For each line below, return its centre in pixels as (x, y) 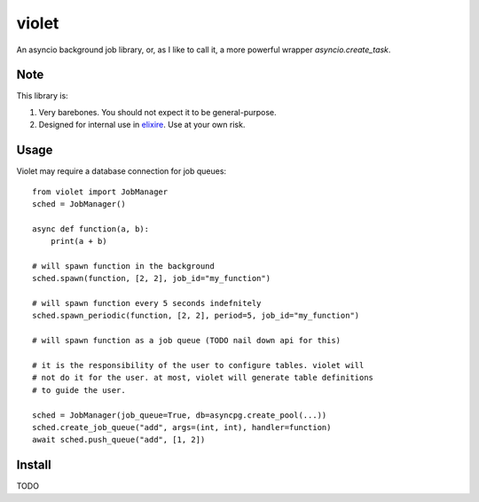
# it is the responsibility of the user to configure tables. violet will (198, 365)
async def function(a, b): (91, 229)
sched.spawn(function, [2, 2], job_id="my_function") (151, 278)
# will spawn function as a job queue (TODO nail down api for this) (187, 341)
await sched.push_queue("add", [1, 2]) (119, 440)
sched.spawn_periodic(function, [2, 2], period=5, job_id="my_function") (196, 316)
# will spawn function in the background (123, 266)
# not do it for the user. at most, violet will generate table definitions (203, 378)
